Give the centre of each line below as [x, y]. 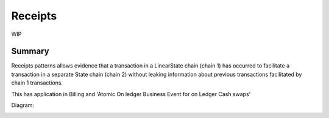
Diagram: [23, 105]
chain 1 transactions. [37, 83]
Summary [30, 51]
